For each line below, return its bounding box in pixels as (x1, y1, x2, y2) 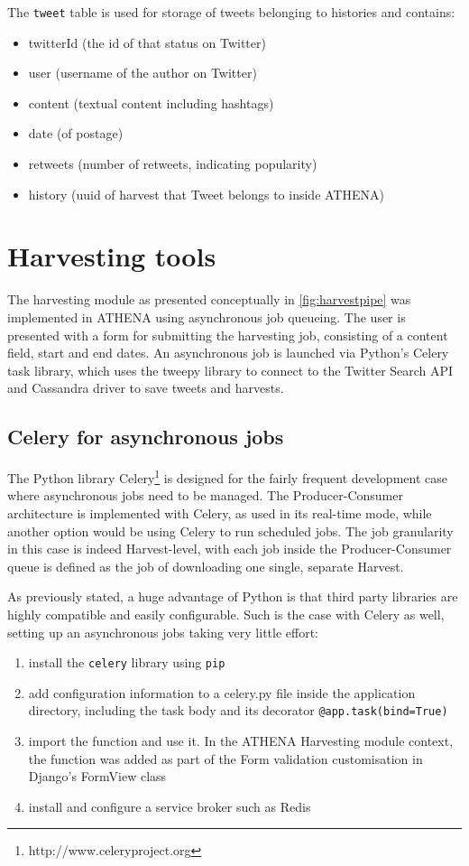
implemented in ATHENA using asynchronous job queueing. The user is (7, 307, 406, 326)
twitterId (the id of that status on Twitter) (28, 33, 266, 51)
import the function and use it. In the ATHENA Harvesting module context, (28, 731, 454, 750)
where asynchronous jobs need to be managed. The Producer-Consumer (7, 486, 403, 505)
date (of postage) (28, 124, 124, 143)
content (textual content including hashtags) (28, 93, 274, 112)
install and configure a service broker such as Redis (28, 796, 311, 815)
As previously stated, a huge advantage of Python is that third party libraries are (7, 587, 458, 606)
